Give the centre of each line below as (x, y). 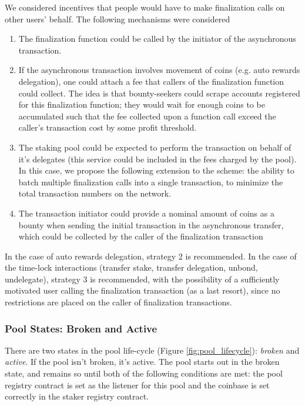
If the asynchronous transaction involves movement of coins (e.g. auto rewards (159, 70)
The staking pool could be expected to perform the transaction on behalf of (155, 147)
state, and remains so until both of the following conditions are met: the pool (144, 373)
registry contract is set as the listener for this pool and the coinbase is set (137, 385)
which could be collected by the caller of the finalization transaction (141, 236)
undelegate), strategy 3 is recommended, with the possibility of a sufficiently (142, 279)
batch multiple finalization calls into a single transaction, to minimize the (151, 182)
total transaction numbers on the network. (95, 193)
